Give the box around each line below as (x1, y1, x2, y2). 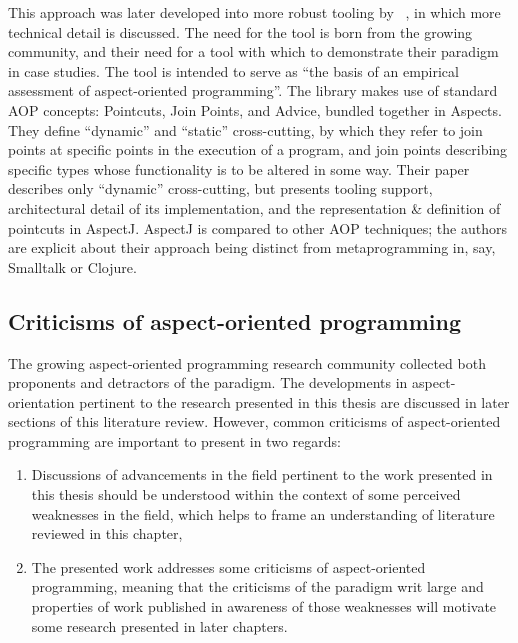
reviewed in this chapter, (31, 523, 183, 544)
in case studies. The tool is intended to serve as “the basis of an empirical (8, 60, 459, 81)
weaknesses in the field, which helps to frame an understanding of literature (31, 503, 495, 524)
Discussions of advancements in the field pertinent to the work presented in (31, 464, 493, 485)
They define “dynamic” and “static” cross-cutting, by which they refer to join (8, 119, 483, 140)
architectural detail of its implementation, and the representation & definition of (8, 197, 501, 218)
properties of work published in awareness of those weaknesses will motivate (31, 596, 497, 617)
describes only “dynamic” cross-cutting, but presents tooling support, (8, 178, 433, 199)
